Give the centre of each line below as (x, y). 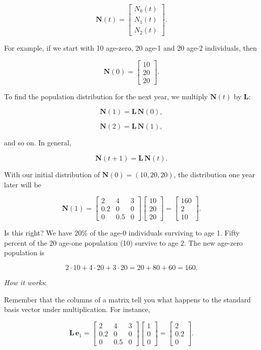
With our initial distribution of (52, 174)
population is (24, 252)
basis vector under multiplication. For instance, (77, 309)
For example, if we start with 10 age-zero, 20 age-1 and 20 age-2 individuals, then (130, 48)
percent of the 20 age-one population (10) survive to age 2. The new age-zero (123, 242)
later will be (23, 184)
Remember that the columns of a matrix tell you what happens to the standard (127, 299)
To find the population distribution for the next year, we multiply (106, 96)
